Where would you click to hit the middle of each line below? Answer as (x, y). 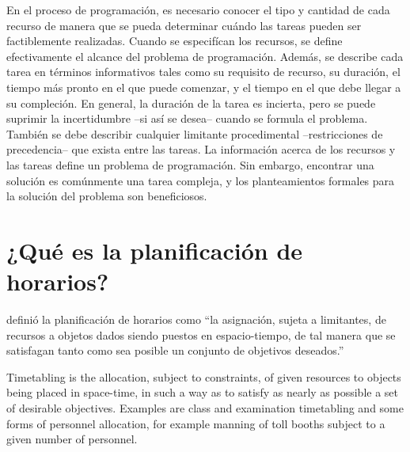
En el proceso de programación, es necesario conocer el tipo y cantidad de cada (198, 9)
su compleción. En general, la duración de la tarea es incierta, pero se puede (191, 103)
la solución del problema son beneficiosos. (107, 196)
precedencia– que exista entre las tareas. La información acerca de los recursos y (201, 149)
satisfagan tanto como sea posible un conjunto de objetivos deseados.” (175, 350)
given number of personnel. (72, 439)
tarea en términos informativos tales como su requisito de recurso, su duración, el (203, 72)
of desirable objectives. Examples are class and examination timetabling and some (205, 408)
